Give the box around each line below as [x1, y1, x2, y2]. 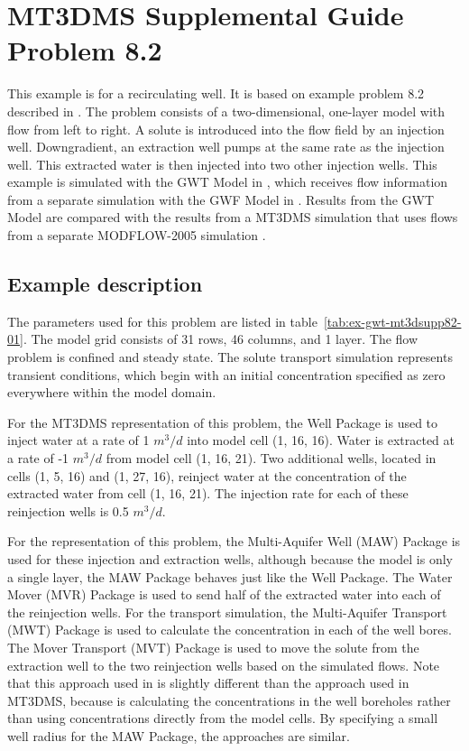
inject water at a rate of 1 [7, 431, 150, 450]
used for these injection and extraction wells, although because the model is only [7, 549, 453, 568]
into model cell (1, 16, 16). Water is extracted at [187, 431, 455, 450]
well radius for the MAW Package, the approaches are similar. [7, 726, 350, 745]
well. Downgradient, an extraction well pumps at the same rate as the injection [7, 137, 445, 156]
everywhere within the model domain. [7, 383, 216, 402]
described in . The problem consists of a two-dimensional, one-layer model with [7, 101, 446, 120]
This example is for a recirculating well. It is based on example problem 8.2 [7, 84, 425, 103]
